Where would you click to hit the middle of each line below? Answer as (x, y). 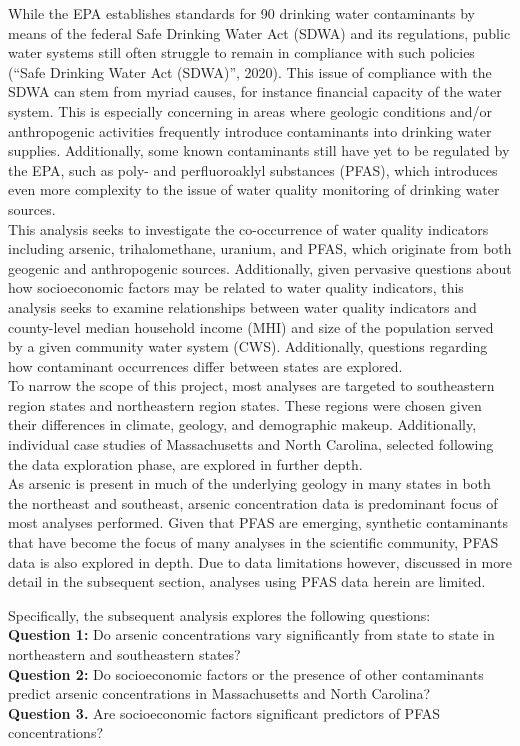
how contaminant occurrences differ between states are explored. (205, 365)
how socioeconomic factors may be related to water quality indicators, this (236, 287)
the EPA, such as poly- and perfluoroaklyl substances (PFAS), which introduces (253, 169)
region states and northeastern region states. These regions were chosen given (245, 404)
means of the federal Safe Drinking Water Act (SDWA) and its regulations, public (259, 32)
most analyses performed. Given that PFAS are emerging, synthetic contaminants (258, 522)
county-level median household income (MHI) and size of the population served (251, 326)
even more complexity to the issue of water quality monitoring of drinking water (254, 189)
